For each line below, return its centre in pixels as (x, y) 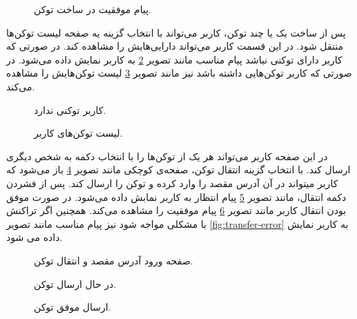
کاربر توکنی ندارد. (70, 109)
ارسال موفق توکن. (73, 307)
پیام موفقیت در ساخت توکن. (93, 9)
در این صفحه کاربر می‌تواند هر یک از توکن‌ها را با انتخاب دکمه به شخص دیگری (167, 156)
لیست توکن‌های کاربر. (78, 133)
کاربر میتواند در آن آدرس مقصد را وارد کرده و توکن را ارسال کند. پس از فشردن (172, 183)
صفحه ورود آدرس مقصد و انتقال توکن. (114, 260)
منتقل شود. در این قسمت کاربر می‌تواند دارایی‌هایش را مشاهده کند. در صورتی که (175, 46)
